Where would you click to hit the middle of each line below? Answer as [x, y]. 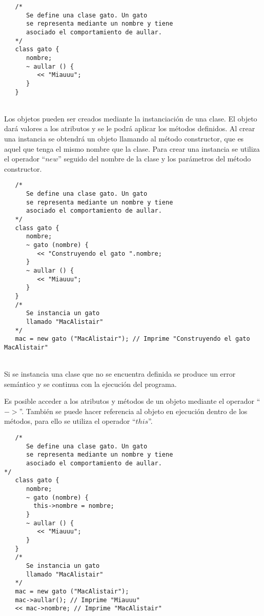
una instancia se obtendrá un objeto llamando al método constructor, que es [124, 138]
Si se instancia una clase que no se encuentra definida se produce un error [120, 374]
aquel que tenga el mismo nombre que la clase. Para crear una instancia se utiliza [132, 148]
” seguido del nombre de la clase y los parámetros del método [155, 159]
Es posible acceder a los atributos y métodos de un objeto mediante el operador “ [132, 401]
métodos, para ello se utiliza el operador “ [70, 421]
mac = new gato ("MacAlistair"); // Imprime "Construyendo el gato [133, 339]
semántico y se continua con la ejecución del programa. [90, 384]
